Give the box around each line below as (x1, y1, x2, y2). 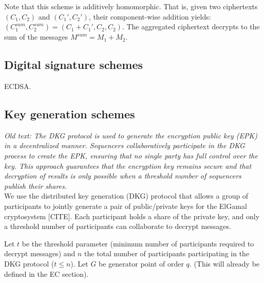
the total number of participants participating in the (84, 248, 250, 259)
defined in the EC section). (4, 268, 89, 279)
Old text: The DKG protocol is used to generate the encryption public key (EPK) (4, 130, 258, 140)
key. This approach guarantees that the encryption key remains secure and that (4, 160, 252, 171)
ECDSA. (4, 80, 31, 91)
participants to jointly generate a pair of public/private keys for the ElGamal (4, 200, 247, 211)
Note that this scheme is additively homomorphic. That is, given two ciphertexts (4, 1, 258, 11)
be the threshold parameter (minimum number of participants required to (22, 238, 254, 249)
